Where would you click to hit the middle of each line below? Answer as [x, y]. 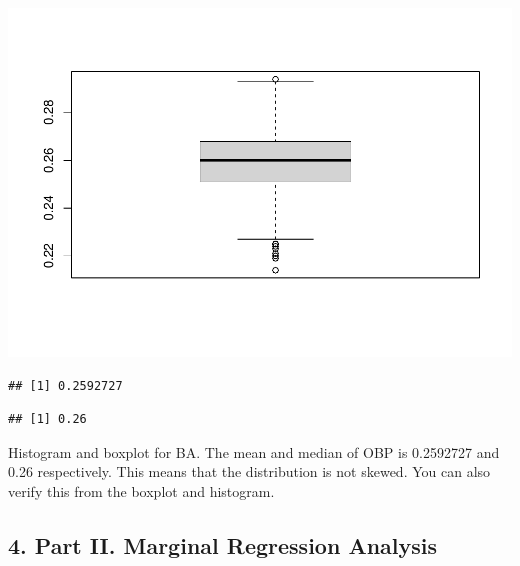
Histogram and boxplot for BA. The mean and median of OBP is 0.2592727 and [254, 451]
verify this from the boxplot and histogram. [141, 490]
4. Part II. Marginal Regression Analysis [223, 544]
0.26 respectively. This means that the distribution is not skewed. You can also [249, 471]
